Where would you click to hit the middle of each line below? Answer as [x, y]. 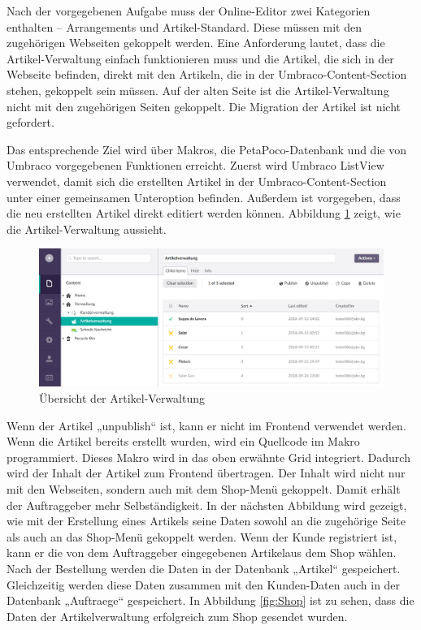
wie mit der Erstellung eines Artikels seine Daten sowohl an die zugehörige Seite [206, 521]
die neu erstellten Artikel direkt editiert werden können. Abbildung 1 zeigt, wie [204, 213]
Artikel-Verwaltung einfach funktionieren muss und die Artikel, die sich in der [200, 58]
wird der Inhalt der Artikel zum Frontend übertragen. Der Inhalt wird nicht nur [206, 473]
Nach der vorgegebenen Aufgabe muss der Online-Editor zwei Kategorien [189, 11]
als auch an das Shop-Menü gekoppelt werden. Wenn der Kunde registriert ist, [202, 536]
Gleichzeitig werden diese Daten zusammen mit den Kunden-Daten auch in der [204, 584]
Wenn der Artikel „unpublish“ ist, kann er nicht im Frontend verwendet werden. [206, 425]
